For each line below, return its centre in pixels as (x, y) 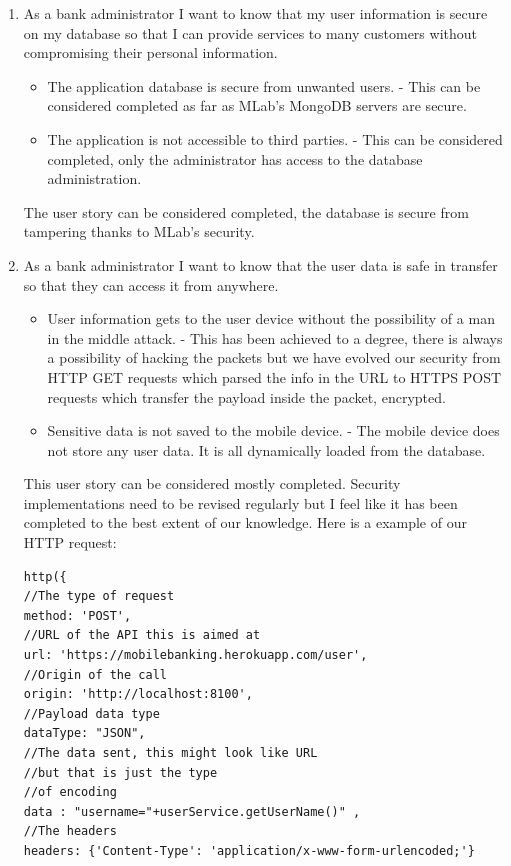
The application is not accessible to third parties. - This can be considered (275, 138)
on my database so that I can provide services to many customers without (250, 32)
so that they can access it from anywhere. (151, 284)
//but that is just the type (120, 772)
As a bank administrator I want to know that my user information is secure (255, 13)
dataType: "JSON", (84, 733)
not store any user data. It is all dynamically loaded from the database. (266, 449)
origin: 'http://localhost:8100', (138, 694)
